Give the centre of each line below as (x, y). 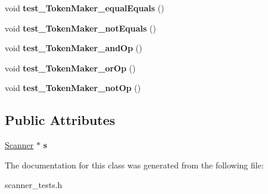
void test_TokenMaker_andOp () (74, 48)
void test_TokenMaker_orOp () (70, 68)
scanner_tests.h (34, 185)
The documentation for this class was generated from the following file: (134, 165)
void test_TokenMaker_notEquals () (80, 28)
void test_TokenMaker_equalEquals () (85, 8)
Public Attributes (60, 120)
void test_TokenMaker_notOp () (73, 88)
